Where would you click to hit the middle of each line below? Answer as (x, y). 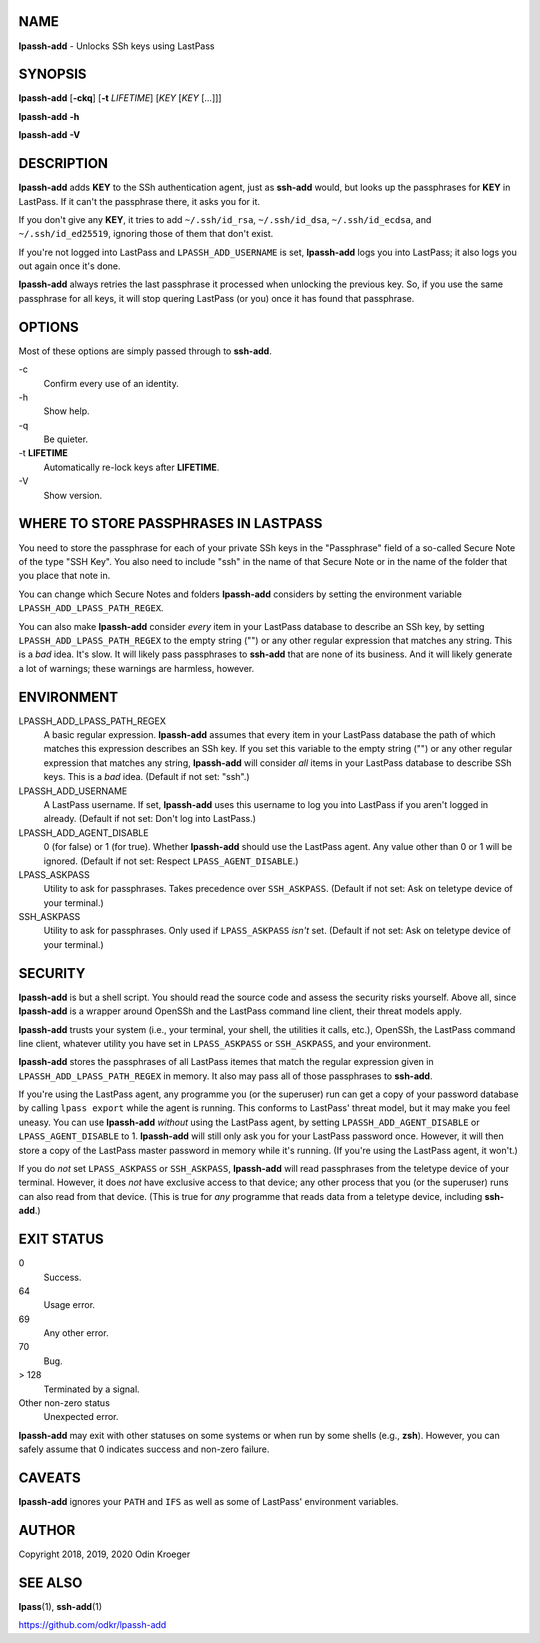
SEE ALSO (50, 1582)
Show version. (73, 495)
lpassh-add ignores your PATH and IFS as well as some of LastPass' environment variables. (208, 1502)
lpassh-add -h (49, 116)
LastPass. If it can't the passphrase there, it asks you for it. (139, 201)
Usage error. (69, 1305)
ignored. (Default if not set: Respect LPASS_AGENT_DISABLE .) (171, 861)
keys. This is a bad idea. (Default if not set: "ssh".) (146, 777)
